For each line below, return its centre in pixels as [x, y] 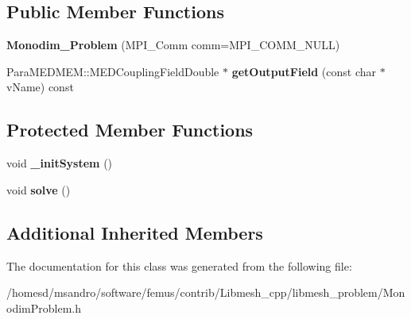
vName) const [40, 87]
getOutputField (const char [304, 71]
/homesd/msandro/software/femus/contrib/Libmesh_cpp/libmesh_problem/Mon [206, 292]
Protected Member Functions [130, 130]
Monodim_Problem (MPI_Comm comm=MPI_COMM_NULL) [173, 45]
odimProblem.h [44, 307]
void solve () [39, 189]
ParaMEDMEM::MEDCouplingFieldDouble [113, 71]
